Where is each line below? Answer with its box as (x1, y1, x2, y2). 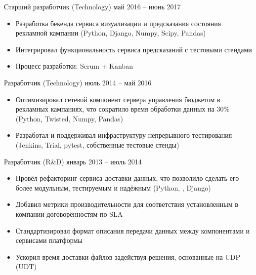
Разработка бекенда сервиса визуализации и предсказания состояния (15, 18, 221, 28)
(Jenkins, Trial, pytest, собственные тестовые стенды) (15, 139, 179, 150)
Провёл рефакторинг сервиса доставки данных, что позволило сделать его (15, 173, 239, 183)
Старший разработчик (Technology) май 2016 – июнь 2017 (4, 1, 181, 11)
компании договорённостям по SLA (15, 208, 123, 219)
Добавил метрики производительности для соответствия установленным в (15, 199, 238, 209)
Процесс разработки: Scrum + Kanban (15, 61, 133, 71)
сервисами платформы (15, 235, 83, 245)
